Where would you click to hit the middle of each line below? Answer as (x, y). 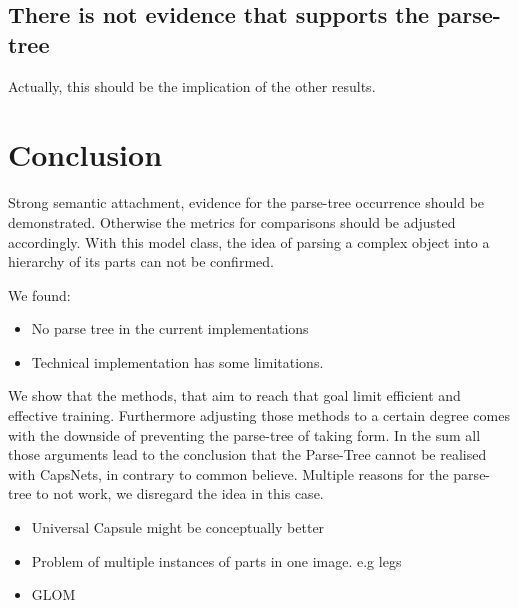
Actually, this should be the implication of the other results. (192, 85)
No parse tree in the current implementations (170, 328)
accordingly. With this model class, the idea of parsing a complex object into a (249, 241)
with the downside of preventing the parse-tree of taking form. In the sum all (244, 434)
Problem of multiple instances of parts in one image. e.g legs (216, 560)
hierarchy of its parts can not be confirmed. (141, 261)
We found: (39, 294)
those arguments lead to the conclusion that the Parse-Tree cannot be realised (247, 454)
